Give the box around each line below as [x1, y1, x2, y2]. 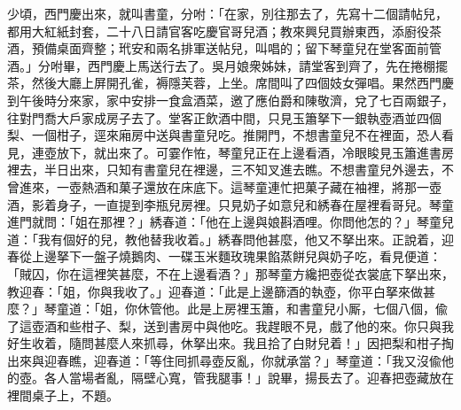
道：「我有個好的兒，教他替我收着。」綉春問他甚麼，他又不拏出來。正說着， [7, 229, 441, 248]
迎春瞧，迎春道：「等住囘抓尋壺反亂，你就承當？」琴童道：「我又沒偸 [43, 351, 441, 369]
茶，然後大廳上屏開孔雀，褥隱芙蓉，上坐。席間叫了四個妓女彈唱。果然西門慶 [7, 73, 454, 92]
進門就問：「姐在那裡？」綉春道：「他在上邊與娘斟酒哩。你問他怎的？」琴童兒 [7, 213, 454, 231]
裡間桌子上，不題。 [7, 386, 119, 405]
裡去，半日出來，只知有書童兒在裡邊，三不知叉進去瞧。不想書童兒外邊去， [7, 160, 441, 179]
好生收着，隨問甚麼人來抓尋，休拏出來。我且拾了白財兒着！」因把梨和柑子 [7, 334, 441, 352]
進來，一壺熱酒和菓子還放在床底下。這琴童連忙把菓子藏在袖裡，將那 [19, 177, 417, 196]
